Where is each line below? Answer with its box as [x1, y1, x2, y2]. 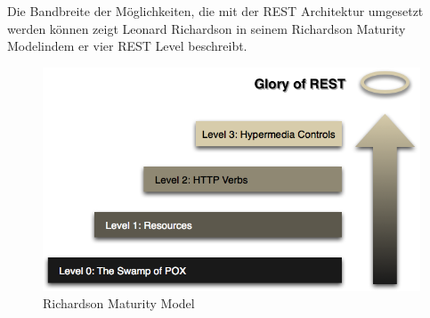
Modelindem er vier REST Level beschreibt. [7, 37, 247, 55]
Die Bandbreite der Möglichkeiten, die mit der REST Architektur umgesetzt [7, 2, 424, 20]
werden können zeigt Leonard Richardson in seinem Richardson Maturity [7, 19, 406, 37]
